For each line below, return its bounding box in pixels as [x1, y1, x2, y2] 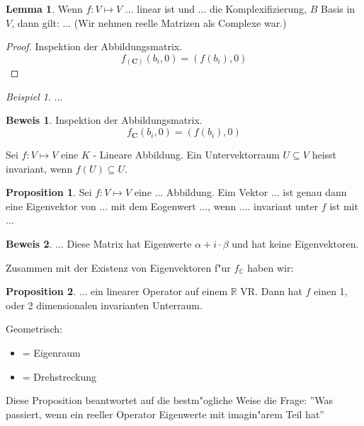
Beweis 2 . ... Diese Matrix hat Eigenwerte [6, 236, 192, 251]
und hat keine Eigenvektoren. [232, 236, 359, 251]
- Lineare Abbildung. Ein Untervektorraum [93, 147, 280, 162]
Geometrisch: [6, 321, 62, 336]
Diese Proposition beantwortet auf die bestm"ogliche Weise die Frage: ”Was [6, 393, 334, 408]
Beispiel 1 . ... [6, 88, 63, 103]
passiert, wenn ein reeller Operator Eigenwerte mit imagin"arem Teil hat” [6, 406, 324, 421]
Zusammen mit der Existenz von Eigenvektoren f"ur [6, 260, 231, 275]
